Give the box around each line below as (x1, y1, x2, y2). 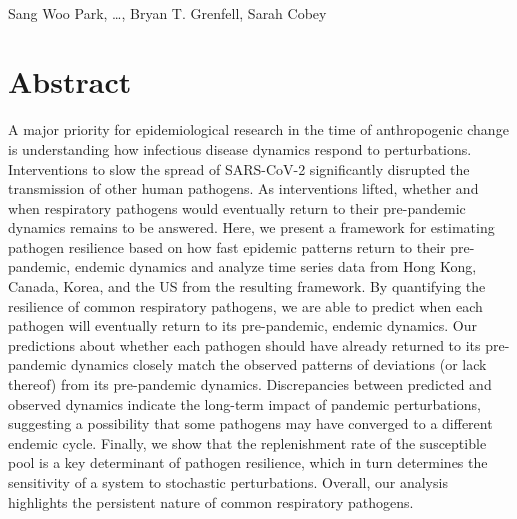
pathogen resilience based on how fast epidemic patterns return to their (8, 236, 446, 257)
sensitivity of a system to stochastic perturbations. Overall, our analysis (8, 472, 448, 492)
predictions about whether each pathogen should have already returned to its (8, 334, 481, 355)
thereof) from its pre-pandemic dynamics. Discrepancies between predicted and (8, 374, 492, 395)
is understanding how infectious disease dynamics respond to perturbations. (8, 138, 472, 159)
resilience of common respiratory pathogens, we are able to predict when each (8, 295, 483, 316)
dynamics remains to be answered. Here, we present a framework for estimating (8, 217, 495, 238)
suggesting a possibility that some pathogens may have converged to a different (8, 413, 493, 434)
